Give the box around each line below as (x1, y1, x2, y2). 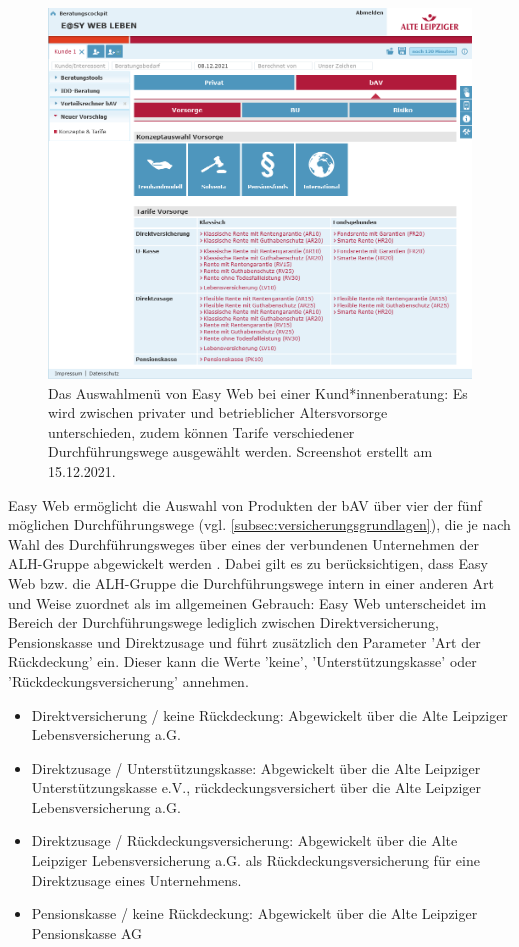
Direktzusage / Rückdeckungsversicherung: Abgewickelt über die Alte (31, 830, 458, 851)
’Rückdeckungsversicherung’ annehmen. (8, 670, 249, 691)
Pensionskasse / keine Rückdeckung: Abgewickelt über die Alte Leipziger (31, 903, 478, 924)
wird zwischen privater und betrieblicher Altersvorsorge (48, 402, 388, 423)
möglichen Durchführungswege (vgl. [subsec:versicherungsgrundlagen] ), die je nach (8, 514, 511, 535)
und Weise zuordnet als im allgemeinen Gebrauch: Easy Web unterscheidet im (8, 592, 487, 613)
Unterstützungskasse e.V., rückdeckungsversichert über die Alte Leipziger (31, 777, 482, 798)
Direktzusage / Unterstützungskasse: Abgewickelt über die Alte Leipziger (31, 757, 481, 778)
